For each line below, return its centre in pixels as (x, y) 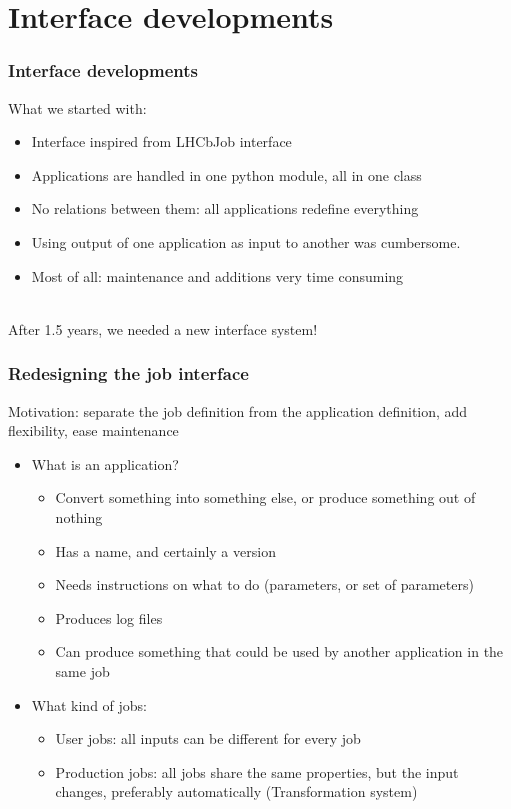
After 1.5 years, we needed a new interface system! (163, 328)
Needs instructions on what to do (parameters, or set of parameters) (264, 584)
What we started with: (77, 107)
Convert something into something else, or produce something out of (265, 497)
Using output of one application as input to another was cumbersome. (246, 241)
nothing (79, 516)
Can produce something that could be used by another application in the (279, 651)
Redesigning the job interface (128, 373)
